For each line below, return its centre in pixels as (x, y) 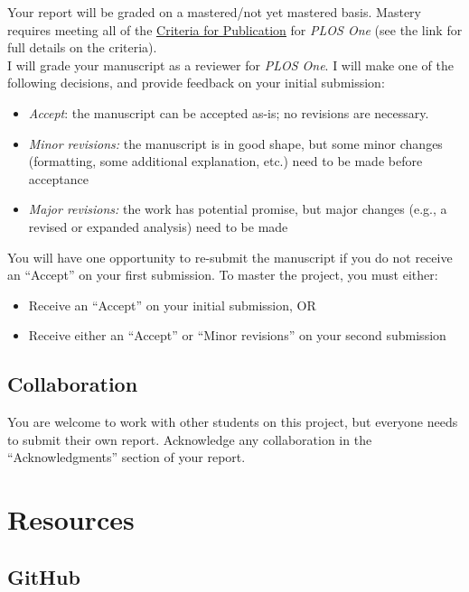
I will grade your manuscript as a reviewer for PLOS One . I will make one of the (230, 65)
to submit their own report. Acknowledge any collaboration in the (190, 439)
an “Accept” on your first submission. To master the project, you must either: (223, 275)
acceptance (58, 178)
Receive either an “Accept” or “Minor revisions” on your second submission (237, 335)
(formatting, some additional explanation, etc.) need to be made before (225, 161)
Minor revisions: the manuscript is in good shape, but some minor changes (235, 143)
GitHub (44, 576)
